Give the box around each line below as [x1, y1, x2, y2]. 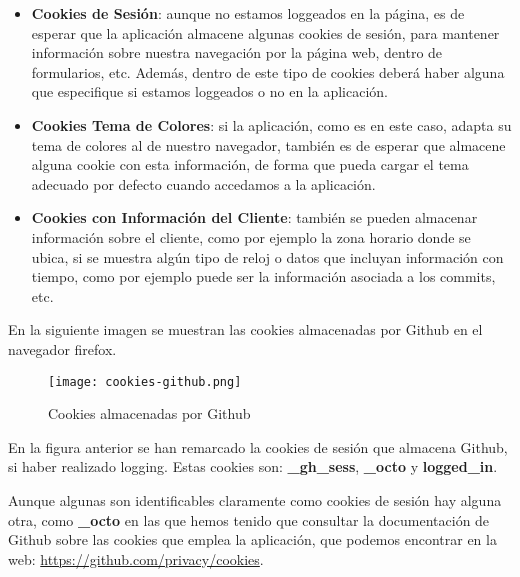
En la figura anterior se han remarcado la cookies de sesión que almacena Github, [8, 436, 508, 457]
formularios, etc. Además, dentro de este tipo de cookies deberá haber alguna [31, 61, 505, 82]
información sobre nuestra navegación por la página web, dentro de [31, 42, 443, 63]
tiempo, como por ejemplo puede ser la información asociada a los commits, [31, 266, 496, 287]
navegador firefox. [8, 338, 117, 359]
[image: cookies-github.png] [48, 374, 242, 389]
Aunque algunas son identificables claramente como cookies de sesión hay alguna [8, 489, 502, 510]
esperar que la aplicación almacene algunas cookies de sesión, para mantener [31, 22, 500, 43]
